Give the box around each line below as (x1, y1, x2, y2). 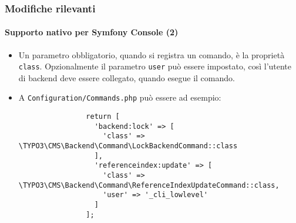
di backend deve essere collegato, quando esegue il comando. (18, 71, 235, 84)
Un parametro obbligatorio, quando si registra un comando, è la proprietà (18, 48, 285, 61)
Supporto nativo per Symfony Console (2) (5, 26, 179, 38)
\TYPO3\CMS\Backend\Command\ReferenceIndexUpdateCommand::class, (18, 181, 280, 189)
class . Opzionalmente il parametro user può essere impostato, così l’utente (18, 60, 292, 72)
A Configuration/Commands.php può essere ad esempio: (18, 91, 221, 104)
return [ (86, 112, 120, 121)
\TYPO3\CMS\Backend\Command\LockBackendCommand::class (18, 142, 238, 151)
